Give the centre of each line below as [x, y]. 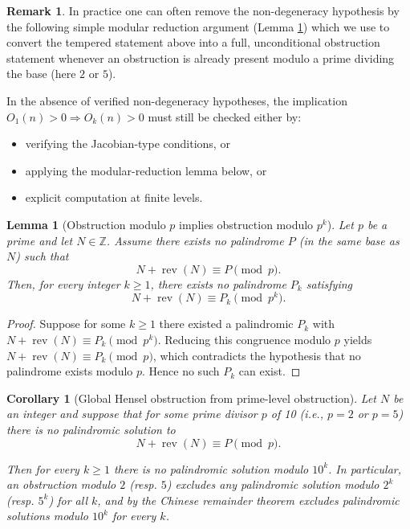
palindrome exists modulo [70, 371]
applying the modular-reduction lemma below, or [146, 170]
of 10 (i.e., [297, 414]
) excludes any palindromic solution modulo [273, 484]
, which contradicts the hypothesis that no [257, 355]
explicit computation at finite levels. [114, 197]
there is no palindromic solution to [91, 429]
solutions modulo [47, 516]
